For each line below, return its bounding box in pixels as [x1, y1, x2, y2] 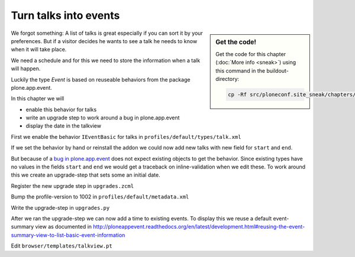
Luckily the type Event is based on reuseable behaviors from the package [11, 76, 191, 83]
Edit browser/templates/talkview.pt [11, 242, 112, 249]
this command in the [215, 67, 266, 74]
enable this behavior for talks [25, 106, 97, 113]
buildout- [266, 67, 289, 74]
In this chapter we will [11, 95, 64, 102]
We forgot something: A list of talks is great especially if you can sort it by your [11, 30, 204, 37]
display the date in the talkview [25, 122, 102, 129]
